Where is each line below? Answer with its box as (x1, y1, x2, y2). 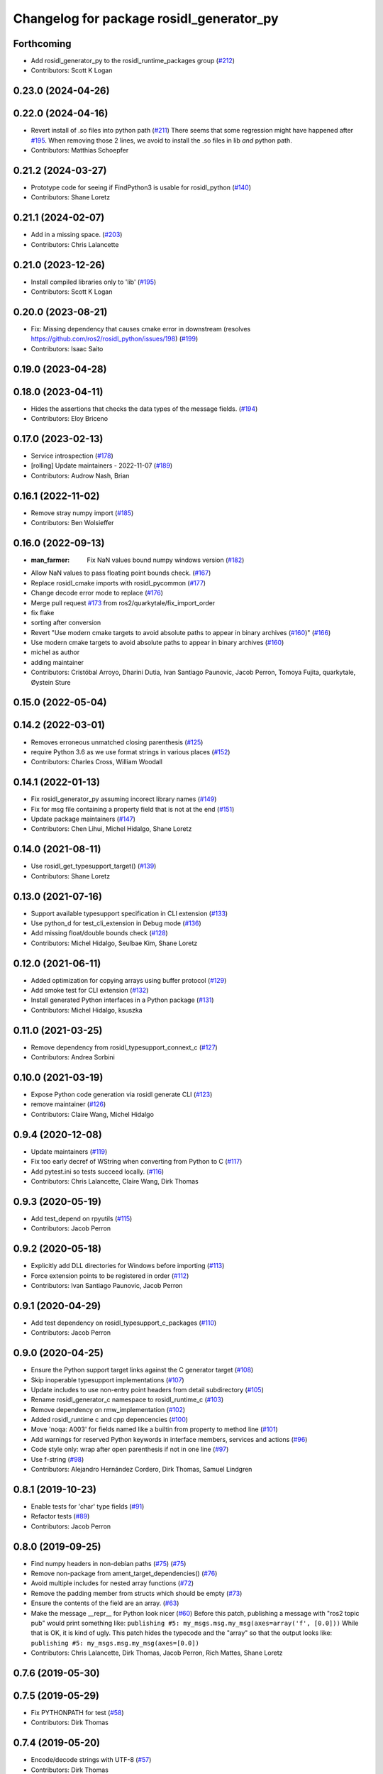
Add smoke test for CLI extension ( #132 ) (30, 986, 149, 995)
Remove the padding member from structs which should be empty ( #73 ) (30, 1589, 243, 1597)
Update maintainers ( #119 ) (30, 1147, 108, 1156)
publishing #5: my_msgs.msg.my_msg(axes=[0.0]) (30, 1639, 200, 1647)
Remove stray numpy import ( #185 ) (30, 508, 134, 517)
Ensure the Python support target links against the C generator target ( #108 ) (30, 1366, 254, 1374)
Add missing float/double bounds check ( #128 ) (30, 929, 168, 937)
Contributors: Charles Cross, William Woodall (30, 758, 163, 766)
